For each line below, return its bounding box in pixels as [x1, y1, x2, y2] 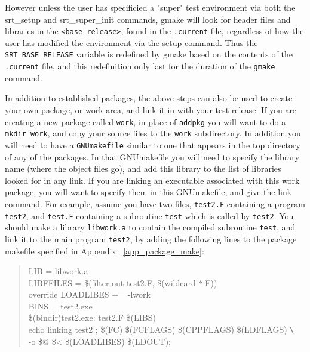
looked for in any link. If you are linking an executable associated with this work [5, 174, 300, 186]
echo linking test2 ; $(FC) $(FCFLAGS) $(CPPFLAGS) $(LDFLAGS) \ [28, 323, 294, 336]
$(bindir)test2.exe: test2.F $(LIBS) [28, 311, 156, 324]
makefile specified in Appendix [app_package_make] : [5, 244, 204, 257]
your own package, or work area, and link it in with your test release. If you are [5, 103, 297, 116]
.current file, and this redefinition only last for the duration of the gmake [5, 60, 275, 72]
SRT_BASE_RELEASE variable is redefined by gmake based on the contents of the [5, 48, 293, 60]
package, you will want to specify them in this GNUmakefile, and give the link [5, 186, 292, 198]
